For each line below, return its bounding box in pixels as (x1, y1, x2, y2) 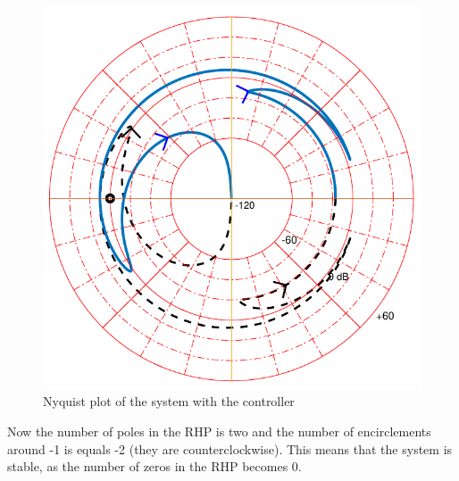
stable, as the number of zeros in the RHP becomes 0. (7, 457, 302, 476)
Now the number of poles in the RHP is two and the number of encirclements (7, 422, 431, 441)
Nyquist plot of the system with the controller (43, 392, 295, 411)
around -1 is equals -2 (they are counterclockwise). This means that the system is (7, 439, 453, 458)
